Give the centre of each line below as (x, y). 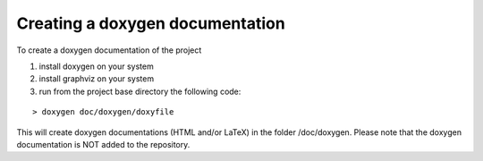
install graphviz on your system (97, 79)
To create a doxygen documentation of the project (109, 50)
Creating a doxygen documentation (151, 23)
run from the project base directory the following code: (140, 91)
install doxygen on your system (96, 66)
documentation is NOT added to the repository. (103, 144)
